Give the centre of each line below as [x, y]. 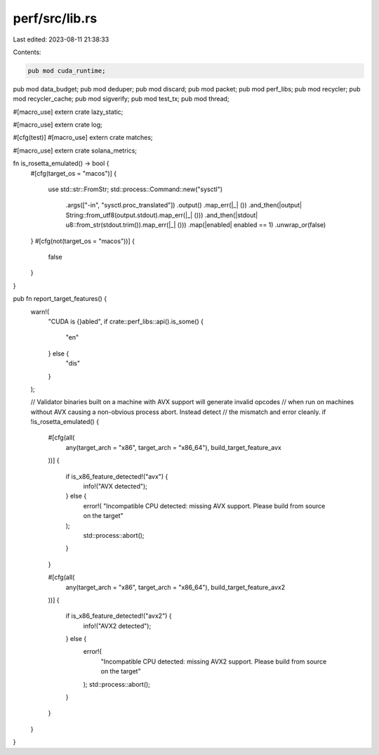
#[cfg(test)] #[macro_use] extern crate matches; [83, 138]
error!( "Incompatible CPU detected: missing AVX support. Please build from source [204, 505]
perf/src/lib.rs [55, 18]
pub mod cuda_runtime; [67, 71]
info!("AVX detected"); [115, 486]
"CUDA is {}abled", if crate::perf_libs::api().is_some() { [126, 321]
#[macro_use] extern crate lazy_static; [68, 112]
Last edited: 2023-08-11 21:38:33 [61, 39]
